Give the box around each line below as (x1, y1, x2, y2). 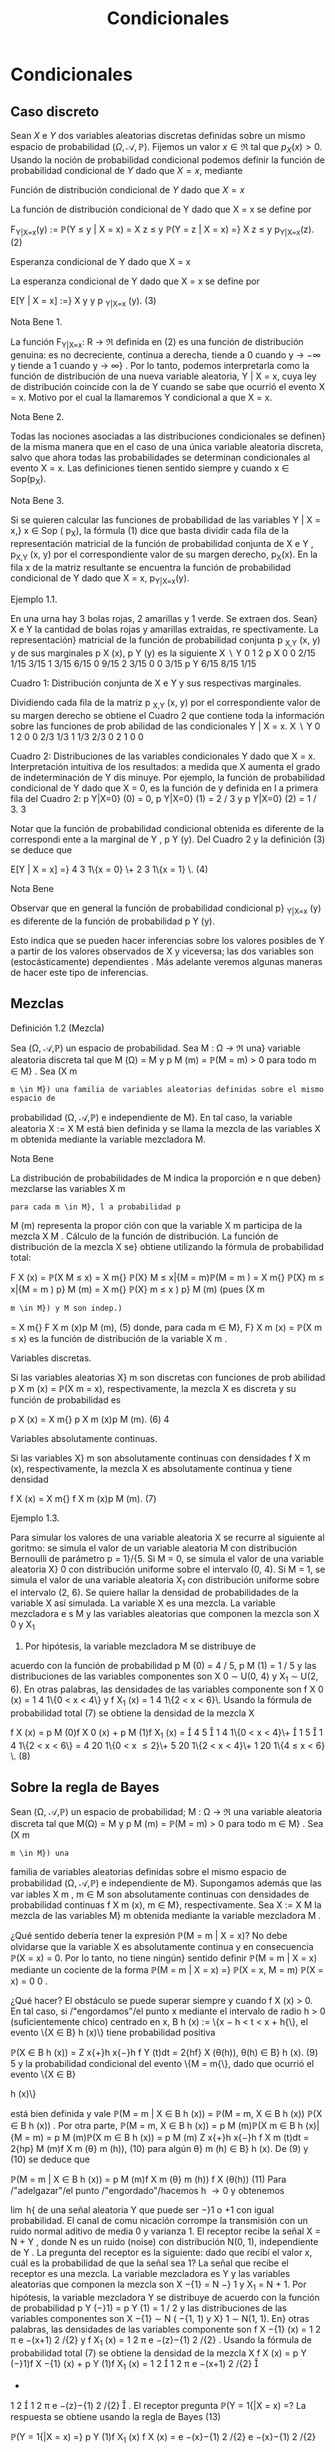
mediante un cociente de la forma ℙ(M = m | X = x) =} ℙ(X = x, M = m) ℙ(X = (10, 1964, 324, 1976)
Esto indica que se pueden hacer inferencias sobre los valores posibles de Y (10, 934, 325, 946)
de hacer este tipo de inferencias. (10, 966, 149, 978)
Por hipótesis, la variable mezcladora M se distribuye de (24, 1640, 257, 1652)
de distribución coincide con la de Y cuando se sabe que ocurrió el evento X (10, 381, 325, 393)
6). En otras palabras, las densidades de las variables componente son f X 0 (10, 1683, 324, 1695)
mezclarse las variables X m (10, 1182, 126, 1194)
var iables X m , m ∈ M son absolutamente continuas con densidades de (10, 1888, 310, 1901)
